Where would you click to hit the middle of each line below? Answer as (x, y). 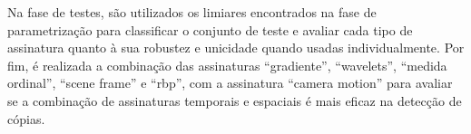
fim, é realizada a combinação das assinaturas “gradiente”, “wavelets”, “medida (227, 65)
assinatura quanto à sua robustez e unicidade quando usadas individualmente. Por (236, 48)
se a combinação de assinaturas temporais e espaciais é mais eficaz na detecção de (235, 100)
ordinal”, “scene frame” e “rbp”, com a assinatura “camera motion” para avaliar (230, 83)
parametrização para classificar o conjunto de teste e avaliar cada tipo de (210, 29)
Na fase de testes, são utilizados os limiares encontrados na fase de (192, 12)
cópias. (26, 118)
